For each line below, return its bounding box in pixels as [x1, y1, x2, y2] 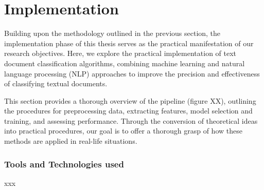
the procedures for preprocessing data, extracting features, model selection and [4, 105, 253, 116]
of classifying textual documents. [4, 78, 108, 89]
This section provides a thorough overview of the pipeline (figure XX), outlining [4, 95, 256, 106]
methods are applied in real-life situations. [4, 136, 137, 146]
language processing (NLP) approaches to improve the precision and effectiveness [4, 68, 260, 79]
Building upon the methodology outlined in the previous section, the [4, 28, 221, 39]
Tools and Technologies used [4, 157, 124, 170]
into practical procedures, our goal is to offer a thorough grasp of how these [4, 125, 242, 136]
